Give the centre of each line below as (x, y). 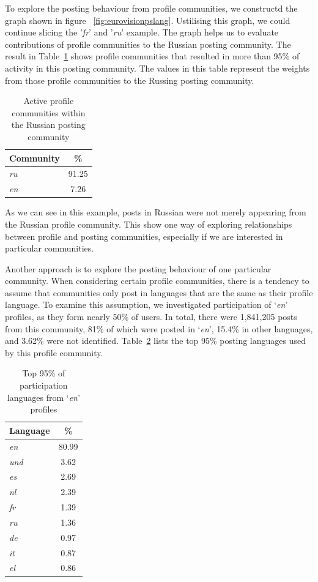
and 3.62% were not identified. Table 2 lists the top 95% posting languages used (155, 341)
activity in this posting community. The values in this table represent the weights (157, 68)
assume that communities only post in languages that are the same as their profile (159, 292)
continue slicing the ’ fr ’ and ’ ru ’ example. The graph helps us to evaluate (142, 32)
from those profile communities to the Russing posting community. (130, 80)
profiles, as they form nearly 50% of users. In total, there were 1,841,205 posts (151, 317)
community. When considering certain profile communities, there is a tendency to (157, 281)
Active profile (49, 101)
